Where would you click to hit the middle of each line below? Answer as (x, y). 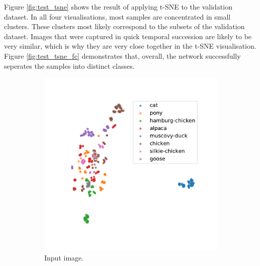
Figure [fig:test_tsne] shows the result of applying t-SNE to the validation (118, 7)
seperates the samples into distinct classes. (69, 65)
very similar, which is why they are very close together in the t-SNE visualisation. (130, 46)
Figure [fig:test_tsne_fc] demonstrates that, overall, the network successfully (122, 55)
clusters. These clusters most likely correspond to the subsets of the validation (124, 26)
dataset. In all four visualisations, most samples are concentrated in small (117, 16)
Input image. (64, 257)
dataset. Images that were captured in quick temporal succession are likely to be (128, 36)
